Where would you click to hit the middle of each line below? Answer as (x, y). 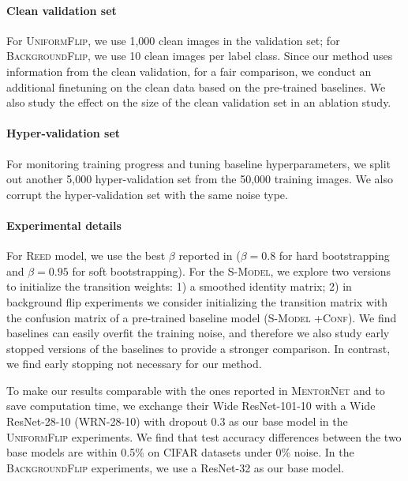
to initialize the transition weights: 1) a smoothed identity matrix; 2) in (179, 286)
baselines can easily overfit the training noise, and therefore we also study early (198, 333)
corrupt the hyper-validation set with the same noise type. (147, 194)
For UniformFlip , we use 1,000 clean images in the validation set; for (173, 40)
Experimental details (64, 225)
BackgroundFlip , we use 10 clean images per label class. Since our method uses (200, 56)
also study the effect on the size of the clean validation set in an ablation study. (199, 102)
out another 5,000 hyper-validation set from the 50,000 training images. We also (200, 179)
